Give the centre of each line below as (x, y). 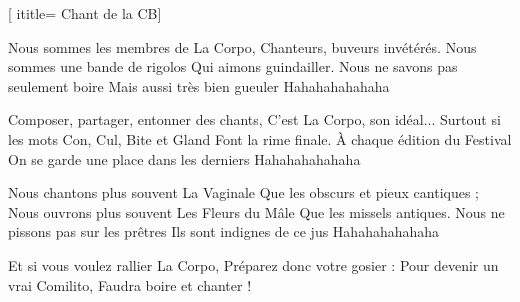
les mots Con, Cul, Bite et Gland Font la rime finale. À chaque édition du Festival (260, 138)
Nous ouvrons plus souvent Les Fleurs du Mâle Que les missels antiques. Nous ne (256, 211)
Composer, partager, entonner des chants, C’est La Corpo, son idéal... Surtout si (254, 119)
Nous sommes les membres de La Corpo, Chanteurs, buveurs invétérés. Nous (242, 46)
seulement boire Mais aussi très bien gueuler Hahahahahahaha (199, 85)
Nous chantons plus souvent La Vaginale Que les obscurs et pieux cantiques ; (243, 192)
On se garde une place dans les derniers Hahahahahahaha (184, 158)
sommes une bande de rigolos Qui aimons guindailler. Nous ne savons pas (233, 66)
